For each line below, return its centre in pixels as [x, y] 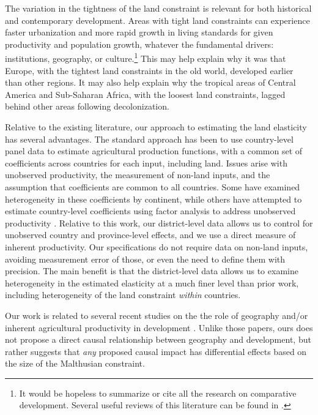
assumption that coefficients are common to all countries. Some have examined [153, 186]
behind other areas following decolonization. [87, 106]
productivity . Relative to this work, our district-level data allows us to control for [159, 222]
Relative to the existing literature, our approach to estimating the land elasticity [156, 127]
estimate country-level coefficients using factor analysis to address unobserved [150, 211]
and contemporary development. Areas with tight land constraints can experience [157, 20]
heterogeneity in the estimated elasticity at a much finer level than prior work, [152, 282]
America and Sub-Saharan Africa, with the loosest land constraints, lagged [145, 94]
